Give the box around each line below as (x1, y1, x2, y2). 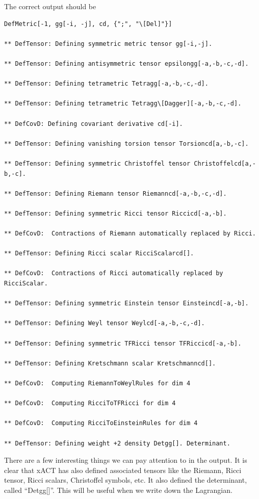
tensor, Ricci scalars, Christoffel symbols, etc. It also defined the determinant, (4, 475, 247, 485)
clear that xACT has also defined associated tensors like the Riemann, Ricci (4, 464, 242, 475)
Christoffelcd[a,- (194, 160, 256, 167)
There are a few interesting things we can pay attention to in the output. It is (4, 455, 247, 465)
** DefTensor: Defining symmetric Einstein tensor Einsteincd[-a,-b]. (4, 300, 249, 307)
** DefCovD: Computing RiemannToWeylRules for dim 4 (4, 379, 191, 387)
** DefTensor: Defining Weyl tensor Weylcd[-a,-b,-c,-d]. (4, 320, 205, 327)
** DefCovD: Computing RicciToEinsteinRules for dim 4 (4, 419, 198, 427)
